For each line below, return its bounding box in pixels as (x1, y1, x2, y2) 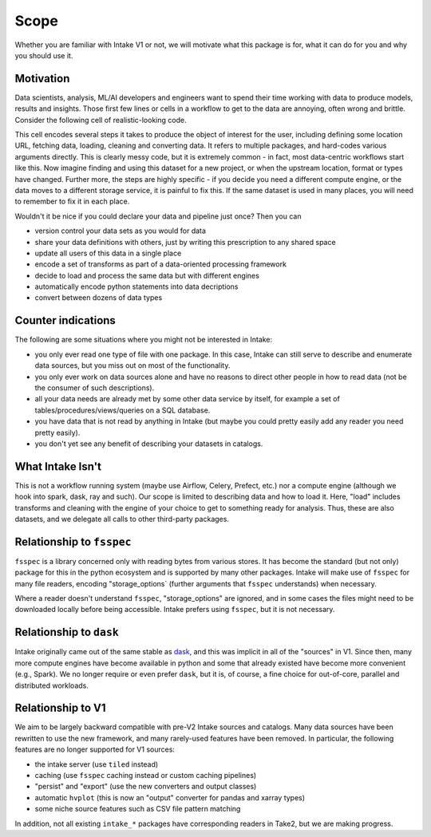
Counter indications (14, 314, 116, 327)
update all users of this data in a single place (34, 248, 182, 258)
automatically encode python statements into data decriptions (34, 282, 239, 291)
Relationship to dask (14, 626, 119, 639)
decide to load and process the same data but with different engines (34, 270, 259, 280)
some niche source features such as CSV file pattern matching (34, 804, 241, 814)
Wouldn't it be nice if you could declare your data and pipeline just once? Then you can (14, 211, 302, 221)
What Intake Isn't (14, 460, 101, 473)
